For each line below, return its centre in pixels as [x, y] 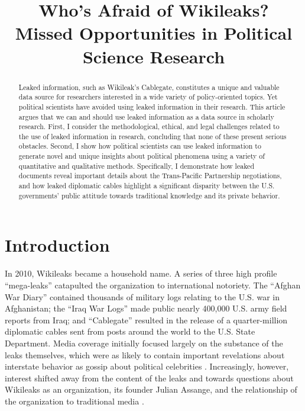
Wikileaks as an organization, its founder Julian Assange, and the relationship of [151, 389]
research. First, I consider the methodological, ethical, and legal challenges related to [149, 126]
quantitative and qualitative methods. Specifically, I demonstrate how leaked [136, 166]
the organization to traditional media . [74, 401]
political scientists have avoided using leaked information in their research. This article [152, 106]
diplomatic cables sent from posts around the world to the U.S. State [130, 331]
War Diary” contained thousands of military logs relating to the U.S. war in [142, 296]
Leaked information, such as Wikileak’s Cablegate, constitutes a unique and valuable [149, 87]
